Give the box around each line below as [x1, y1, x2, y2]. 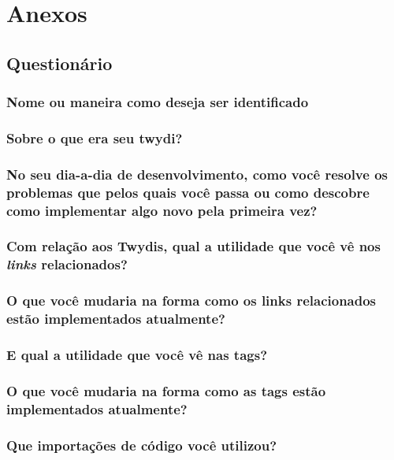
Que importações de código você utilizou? [6, 435, 277, 454]
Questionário [6, 50, 113, 75]
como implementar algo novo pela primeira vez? [6, 200, 318, 220]
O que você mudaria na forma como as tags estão [6, 380, 326, 400]
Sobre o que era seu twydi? [6, 128, 183, 147]
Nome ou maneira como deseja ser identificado [6, 92, 309, 112]
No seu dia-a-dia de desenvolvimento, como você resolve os [6, 164, 388, 184]
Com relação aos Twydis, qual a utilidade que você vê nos [6, 236, 381, 256]
